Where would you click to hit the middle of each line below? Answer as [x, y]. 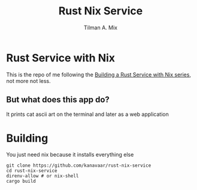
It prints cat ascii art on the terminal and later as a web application [88, 114]
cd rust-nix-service [32, 171]
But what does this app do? [58, 100]
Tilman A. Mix [101, 27]
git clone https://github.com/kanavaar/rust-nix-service [79, 166]
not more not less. [28, 81]
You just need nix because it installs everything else [70, 155]
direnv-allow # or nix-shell [43, 176]
